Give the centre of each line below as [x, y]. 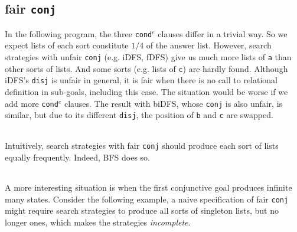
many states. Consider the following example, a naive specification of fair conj [147, 199]
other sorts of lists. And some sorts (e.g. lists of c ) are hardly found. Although [146, 68]
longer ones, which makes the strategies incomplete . [98, 222]
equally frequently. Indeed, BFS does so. [77, 157]
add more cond [32, 103]
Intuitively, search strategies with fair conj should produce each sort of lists [142, 145]
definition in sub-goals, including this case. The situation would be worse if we [146, 92]
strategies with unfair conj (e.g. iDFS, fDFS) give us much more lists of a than [148, 57]
